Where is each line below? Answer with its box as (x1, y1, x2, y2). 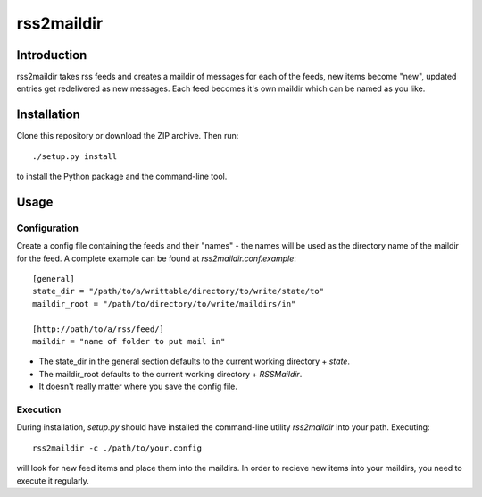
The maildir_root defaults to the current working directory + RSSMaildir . (38, 368, 303, 379)
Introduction (16, 47, 87, 63)
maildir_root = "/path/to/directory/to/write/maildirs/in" (32, 299, 296, 308)
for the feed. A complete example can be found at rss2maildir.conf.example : (16, 253, 296, 264)
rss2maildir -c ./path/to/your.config (32, 442, 203, 453)
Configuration (16, 222, 79, 234)
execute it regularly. (16, 475, 89, 486)
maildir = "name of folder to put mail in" (32, 336, 226, 347)
